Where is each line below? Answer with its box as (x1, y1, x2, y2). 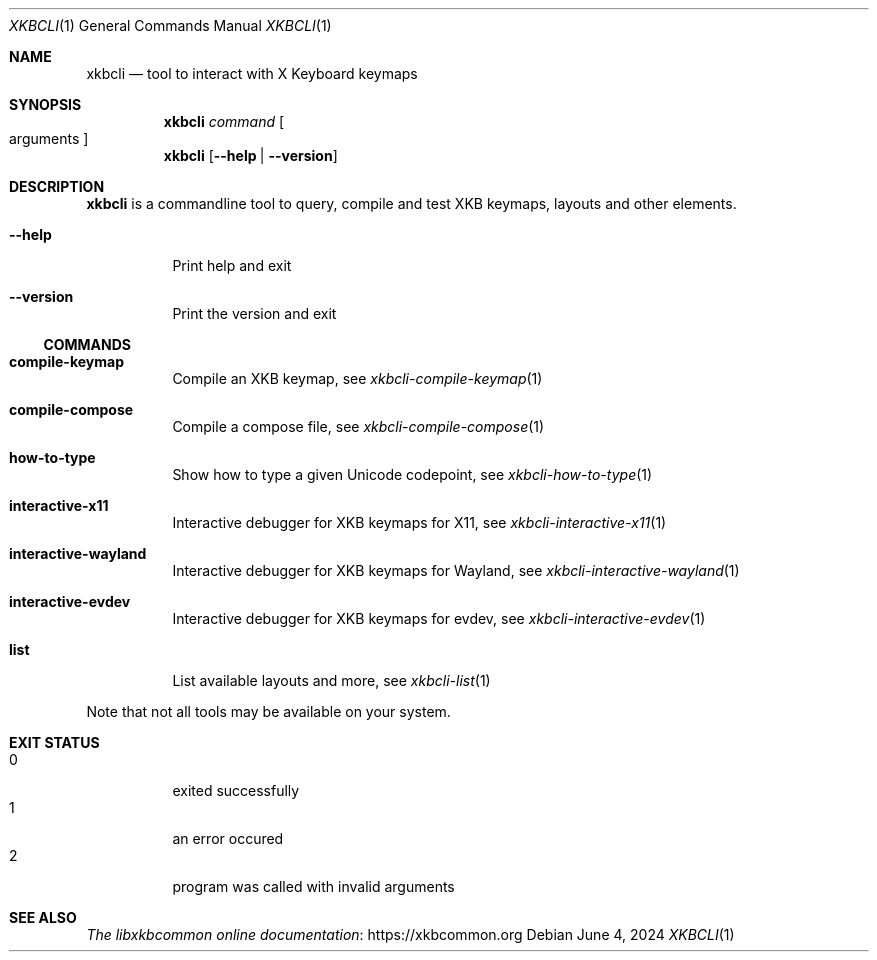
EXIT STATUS (9, 734, 100, 751)
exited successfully (172, 782, 300, 799)
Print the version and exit (172, 305, 337, 322)
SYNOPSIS (9, 96, 82, 113)
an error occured (172, 830, 284, 847)
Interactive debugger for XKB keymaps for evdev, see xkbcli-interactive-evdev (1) (172, 610, 706, 627)
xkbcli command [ (163, 113, 285, 130)
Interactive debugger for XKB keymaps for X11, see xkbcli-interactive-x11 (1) (172, 514, 667, 531)
